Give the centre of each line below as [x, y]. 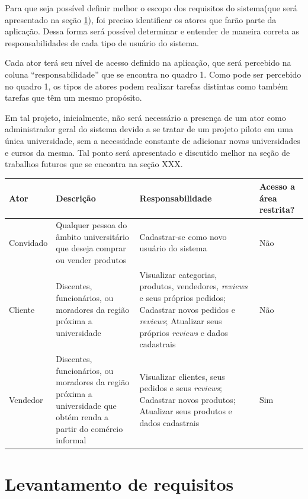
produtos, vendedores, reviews [193, 286]
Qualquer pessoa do [92, 225]
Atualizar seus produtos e [186, 411]
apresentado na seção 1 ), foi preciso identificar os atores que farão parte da [141, 19]
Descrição [76, 198]
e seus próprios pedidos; [183, 298]
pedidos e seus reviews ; [181, 388]
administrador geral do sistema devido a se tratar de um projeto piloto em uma [149, 129]
